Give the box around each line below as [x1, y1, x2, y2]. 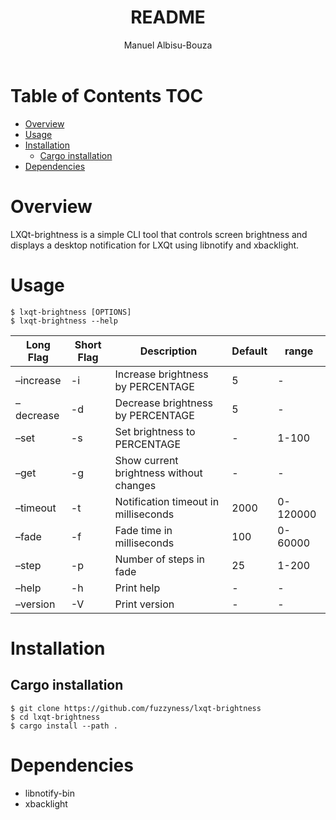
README [130, 6, 206, 29]
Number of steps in [114, 552, 206, 566]
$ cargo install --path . [10, 721, 118, 731]
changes [114, 478, 157, 492]
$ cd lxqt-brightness [10, 712, 101, 722]
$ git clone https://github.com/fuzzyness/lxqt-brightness [10, 703, 262, 713]
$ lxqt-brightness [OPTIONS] [10, 307, 132, 317]
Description [139, 344, 198, 358]
